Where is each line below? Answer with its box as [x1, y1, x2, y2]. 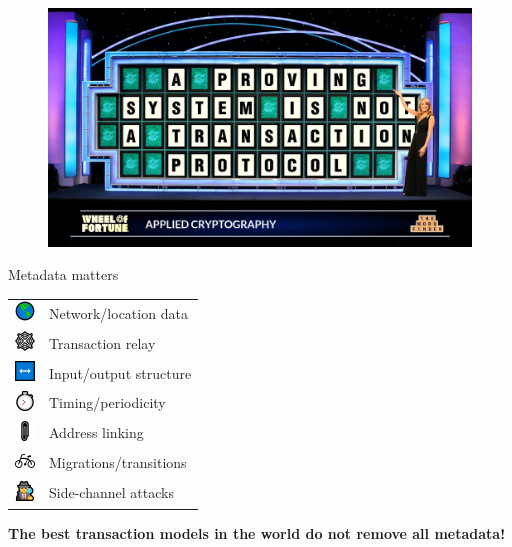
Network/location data [49, 302, 188, 323]
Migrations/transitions [49, 452, 187, 473]
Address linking [49, 422, 144, 443]
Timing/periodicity [49, 392, 166, 413]
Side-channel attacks [49, 482, 174, 502]
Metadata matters [8, 264, 119, 285]
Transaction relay [49, 332, 156, 353]
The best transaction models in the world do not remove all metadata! [8, 522, 506, 543]
